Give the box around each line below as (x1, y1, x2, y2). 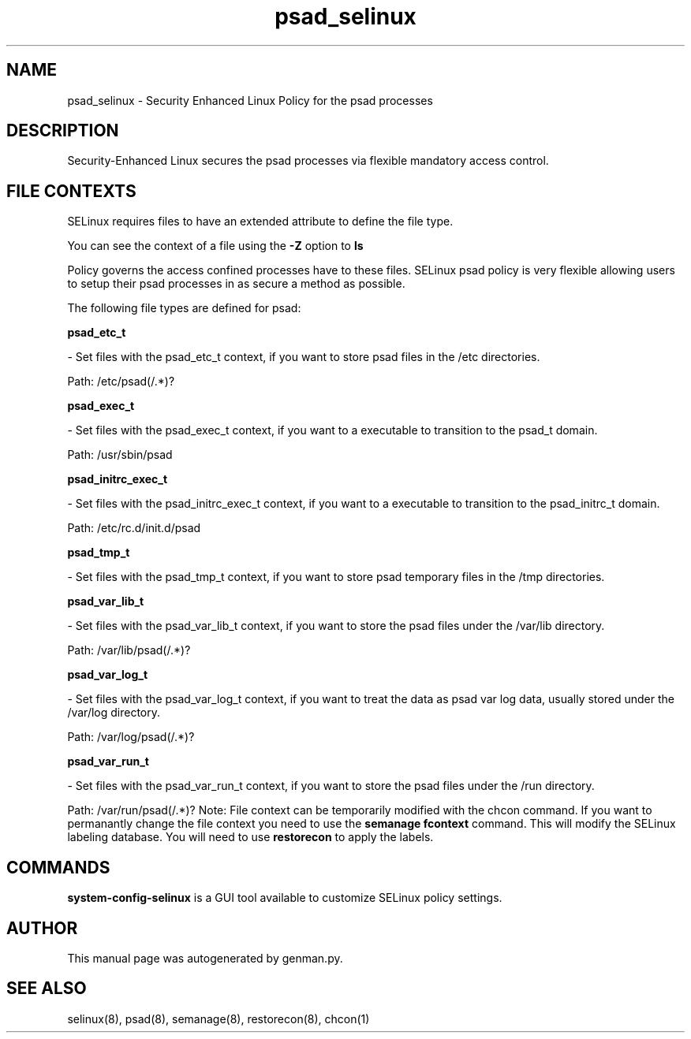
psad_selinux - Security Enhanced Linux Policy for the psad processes (67, 93, 433, 107)
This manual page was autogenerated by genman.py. (67, 951, 343, 965)
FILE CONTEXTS (6, 181, 136, 201)
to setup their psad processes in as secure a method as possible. (67, 277, 405, 291)
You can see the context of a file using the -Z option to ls (67, 239, 364, 253)
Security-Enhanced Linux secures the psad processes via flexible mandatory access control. (67, 154, 549, 168)
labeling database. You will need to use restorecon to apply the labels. (67, 830, 434, 844)
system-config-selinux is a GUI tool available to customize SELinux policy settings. (67, 891, 502, 905)
